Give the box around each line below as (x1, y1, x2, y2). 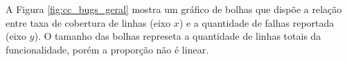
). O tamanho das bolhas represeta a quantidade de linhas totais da (34, 29, 321, 43)
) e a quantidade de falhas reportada (179, 15, 335, 29)
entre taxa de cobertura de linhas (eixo (6, 15, 171, 29)
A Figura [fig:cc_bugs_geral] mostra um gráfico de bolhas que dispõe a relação (6, 2, 342, 16)
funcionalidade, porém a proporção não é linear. (6, 42, 209, 56)
